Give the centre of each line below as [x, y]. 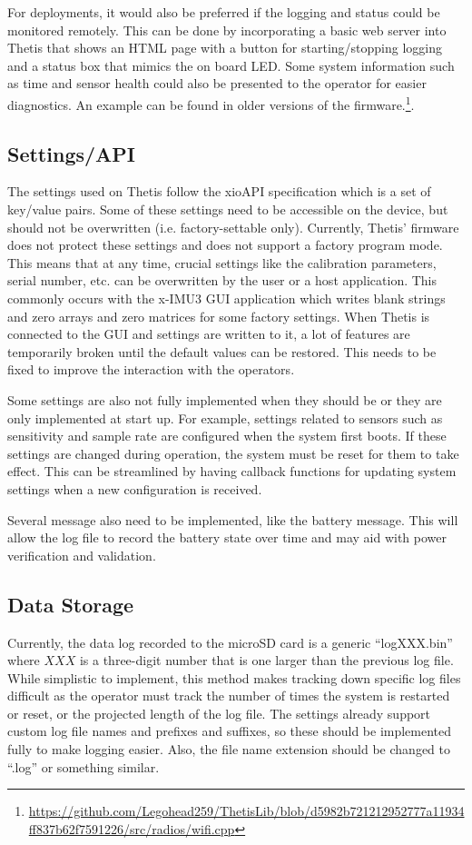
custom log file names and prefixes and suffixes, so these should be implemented [230, 731]
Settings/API [71, 153]
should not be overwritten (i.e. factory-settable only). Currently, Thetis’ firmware [233, 227]
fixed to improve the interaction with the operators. [151, 369]
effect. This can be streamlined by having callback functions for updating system [232, 471]
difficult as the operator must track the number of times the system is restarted [229, 696]
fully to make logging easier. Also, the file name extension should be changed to [229, 749]
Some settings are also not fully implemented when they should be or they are [225, 399]
